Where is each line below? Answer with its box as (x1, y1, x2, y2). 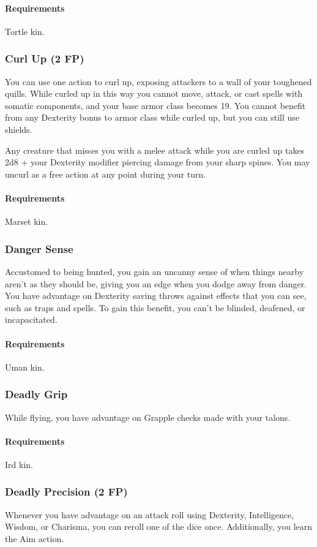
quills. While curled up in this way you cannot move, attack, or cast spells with (5, 87, 303, 100)
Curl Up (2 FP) (5, 51, 84, 66)
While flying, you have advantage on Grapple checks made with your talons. (5, 410, 291, 423)
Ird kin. (5, 458, 33, 470)
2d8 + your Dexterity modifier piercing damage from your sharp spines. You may (5, 156, 310, 168)
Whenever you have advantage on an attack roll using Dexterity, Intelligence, (5, 508, 294, 521)
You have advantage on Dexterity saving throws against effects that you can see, (5, 289, 307, 302)
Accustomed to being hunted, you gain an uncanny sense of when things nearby (5, 265, 304, 277)
